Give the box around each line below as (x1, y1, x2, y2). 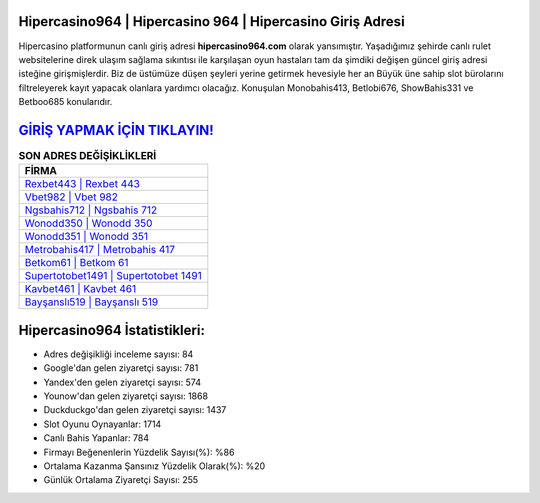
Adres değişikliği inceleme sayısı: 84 (43, 348, 194, 360)
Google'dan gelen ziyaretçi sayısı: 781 (43, 362, 199, 374)
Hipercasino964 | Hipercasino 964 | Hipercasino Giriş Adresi (18, 13, 405, 30)
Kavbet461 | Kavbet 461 (24, 282, 137, 296)
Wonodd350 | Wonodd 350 (24, 216, 153, 230)
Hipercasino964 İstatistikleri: (18, 321, 205, 339)
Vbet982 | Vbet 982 (24, 190, 119, 204)
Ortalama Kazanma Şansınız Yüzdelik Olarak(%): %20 (43, 460, 266, 472)
